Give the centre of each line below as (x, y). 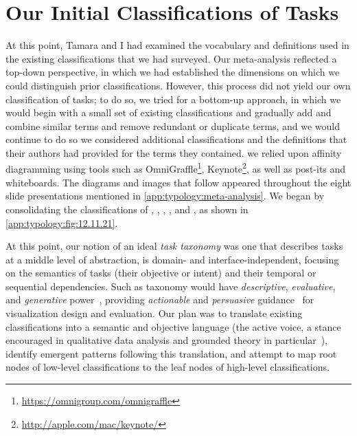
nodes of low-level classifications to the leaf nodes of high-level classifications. (168, 367)
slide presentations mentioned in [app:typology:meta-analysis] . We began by (165, 196)
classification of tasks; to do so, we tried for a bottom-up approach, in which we (173, 99)
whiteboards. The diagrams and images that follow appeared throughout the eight (178, 182)
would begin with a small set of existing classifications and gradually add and (169, 112)
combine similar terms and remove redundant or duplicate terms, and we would (173, 126)
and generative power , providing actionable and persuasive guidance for (160, 299)
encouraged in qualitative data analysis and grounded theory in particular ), (167, 340)
